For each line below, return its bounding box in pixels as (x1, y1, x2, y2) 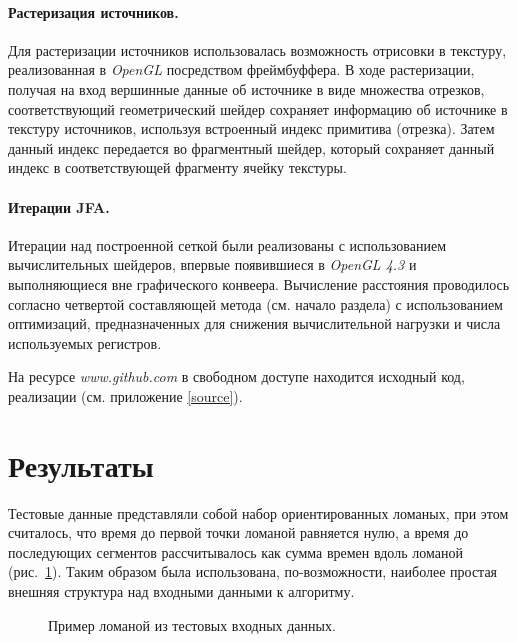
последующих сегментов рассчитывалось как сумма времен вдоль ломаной (8, 541, 463, 562)
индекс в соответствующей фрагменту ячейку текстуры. (8, 157, 347, 178)
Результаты (8, 444, 154, 485)
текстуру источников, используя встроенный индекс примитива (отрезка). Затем (8, 118, 495, 139)
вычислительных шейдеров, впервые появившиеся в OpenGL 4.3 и (8, 254, 417, 275)
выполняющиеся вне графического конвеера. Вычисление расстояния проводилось (8, 273, 510, 294)
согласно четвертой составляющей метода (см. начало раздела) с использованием (8, 293, 503, 314)
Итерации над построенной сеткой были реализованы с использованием (8, 234, 447, 255)
